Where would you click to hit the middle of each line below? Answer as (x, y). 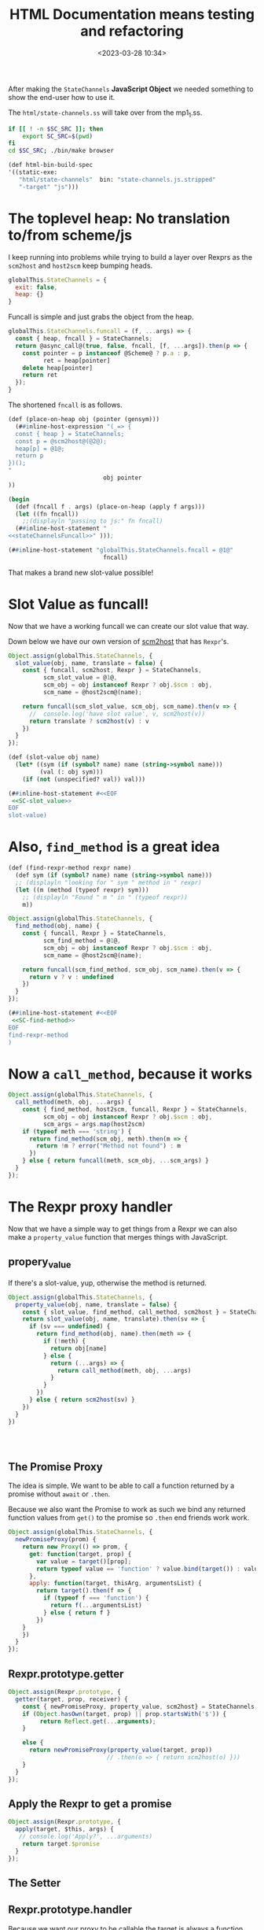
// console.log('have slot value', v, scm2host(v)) (117, 714)
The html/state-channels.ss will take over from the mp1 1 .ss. (105, 113)
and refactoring (132, 31)
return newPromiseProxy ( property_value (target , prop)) (121, 1750)
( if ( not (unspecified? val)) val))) (84, 779)
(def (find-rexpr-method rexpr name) (70, 868)
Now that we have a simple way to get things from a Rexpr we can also (123, 1229)
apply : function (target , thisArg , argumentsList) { (115, 1584)
